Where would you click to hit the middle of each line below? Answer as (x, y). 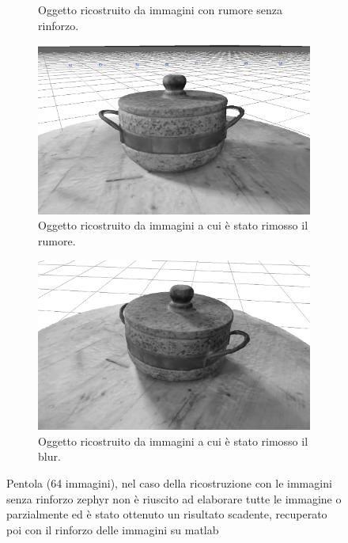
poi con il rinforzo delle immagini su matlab (113, 529)
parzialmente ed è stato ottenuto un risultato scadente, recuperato (167, 514)
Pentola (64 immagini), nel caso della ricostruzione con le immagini (169, 483)
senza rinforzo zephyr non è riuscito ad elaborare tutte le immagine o (174, 498)
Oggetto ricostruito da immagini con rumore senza (161, 9)
